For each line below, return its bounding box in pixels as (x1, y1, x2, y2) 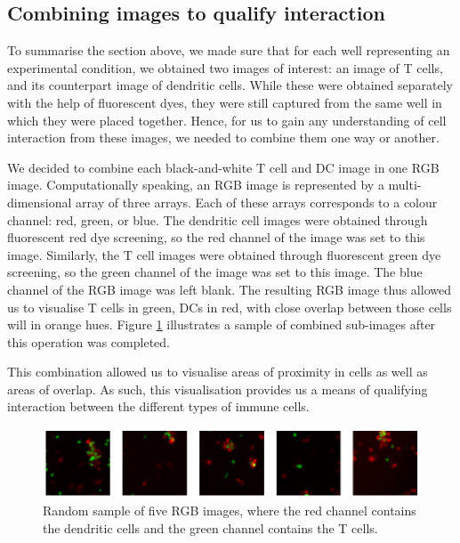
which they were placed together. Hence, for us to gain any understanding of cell (7, 110, 447, 129)
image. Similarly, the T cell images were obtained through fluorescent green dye (7, 245, 441, 263)
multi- (388, 175, 422, 194)
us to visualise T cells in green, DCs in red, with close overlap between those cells (7, 297, 452, 316)
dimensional (7, 192, 72, 211)
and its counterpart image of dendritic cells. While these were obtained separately (7, 76, 453, 94)
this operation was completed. (7, 332, 170, 351)
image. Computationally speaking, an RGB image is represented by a (7, 175, 384, 194)
